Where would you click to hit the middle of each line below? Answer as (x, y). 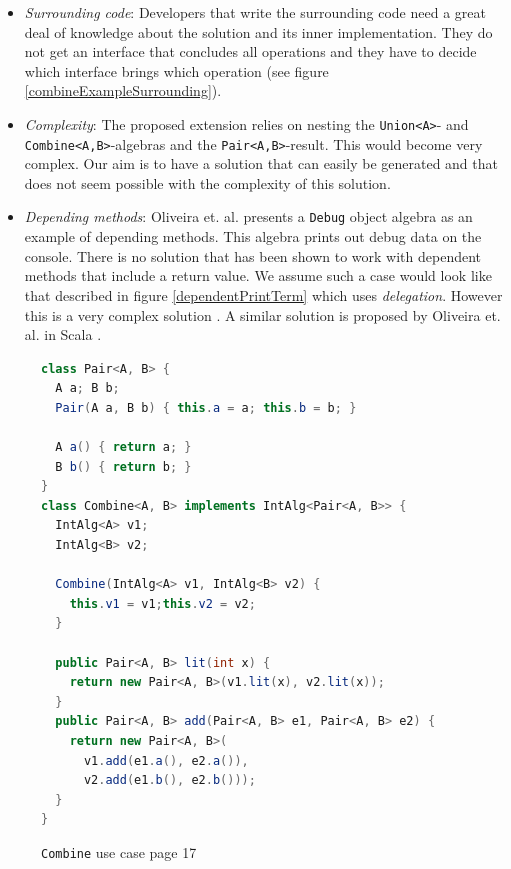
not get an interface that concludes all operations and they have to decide (250, 51)
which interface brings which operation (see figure (176, 70)
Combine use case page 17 (119, 851)
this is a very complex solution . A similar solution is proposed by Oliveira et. (262, 314)
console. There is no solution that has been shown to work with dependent (253, 255)
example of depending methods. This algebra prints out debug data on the (253, 236)
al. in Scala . (63, 334)
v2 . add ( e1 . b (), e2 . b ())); (169, 780)
